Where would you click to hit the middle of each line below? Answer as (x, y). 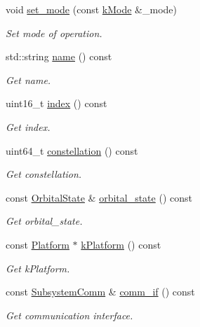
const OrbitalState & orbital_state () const (99, 197)
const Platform (38, 244)
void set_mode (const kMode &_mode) (91, 9)
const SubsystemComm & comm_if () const (100, 292)
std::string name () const (59, 56)
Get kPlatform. (38, 268)
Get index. (28, 126)
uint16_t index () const (56, 103)
